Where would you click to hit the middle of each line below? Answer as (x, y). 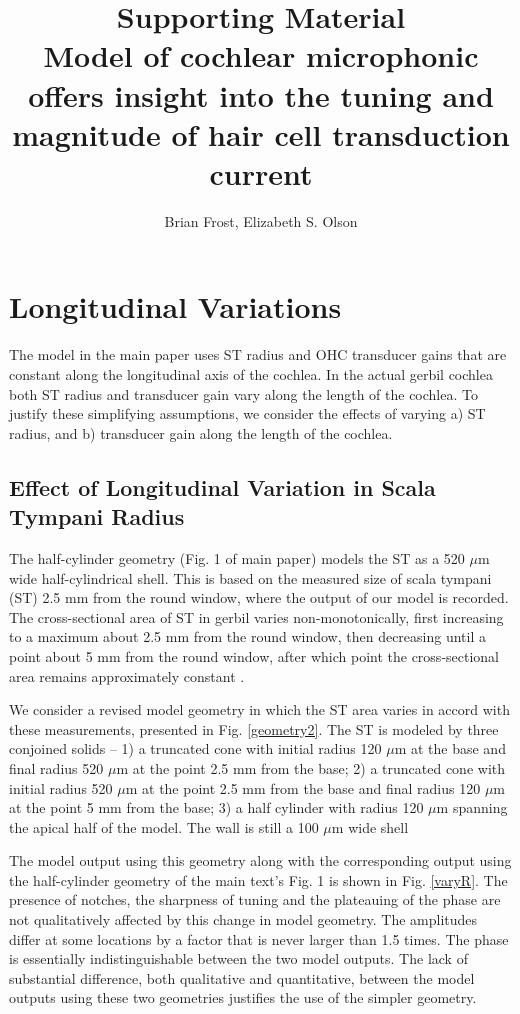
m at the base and (450, 748)
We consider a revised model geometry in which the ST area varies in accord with (259, 709)
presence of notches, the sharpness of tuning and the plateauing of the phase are (255, 899)
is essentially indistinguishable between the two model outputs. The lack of (238, 958)
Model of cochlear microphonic (261, 55)
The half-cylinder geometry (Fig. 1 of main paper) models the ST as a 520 (237, 557)
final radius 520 (56, 767)
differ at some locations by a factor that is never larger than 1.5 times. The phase (259, 938)
